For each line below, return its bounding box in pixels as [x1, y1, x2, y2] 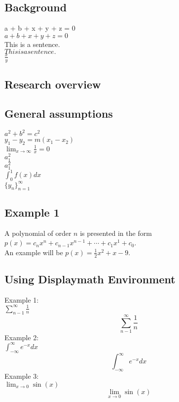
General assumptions [4, 105, 113, 121]
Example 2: [4, 332, 39, 342]
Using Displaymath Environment [4, 271, 176, 287]
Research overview [4, 77, 101, 92]
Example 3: [4, 371, 39, 381]
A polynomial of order [4, 227, 72, 238]
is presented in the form [80, 227, 152, 238]
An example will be [4, 247, 63, 257]
